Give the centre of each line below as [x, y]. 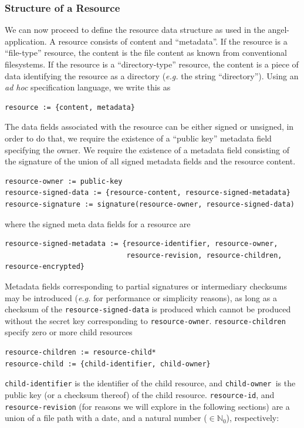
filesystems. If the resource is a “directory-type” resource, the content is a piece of [152, 64]
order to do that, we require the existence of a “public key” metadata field [138, 138]
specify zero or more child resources [69, 332]
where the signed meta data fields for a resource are [98, 223]
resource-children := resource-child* [80, 352]
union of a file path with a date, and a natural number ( [106, 418]
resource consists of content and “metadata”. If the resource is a [173, 41]
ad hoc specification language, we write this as [88, 87]
